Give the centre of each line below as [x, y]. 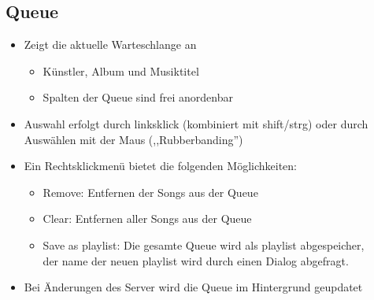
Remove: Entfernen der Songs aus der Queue [150, 192]
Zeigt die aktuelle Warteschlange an [110, 44]
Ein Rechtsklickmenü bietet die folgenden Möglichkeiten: [160, 166]
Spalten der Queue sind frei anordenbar [138, 97]
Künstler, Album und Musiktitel [121, 70]
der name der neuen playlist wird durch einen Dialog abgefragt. [196, 260]
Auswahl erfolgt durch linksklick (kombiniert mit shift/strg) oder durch [196, 123]
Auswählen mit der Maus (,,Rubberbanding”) [133, 139]
